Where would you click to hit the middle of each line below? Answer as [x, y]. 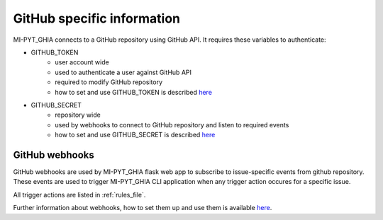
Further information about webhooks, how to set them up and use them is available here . [143, 208]
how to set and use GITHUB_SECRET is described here [135, 135]
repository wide [78, 115]
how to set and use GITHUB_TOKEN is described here [134, 92]
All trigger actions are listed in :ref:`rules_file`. [79, 195]
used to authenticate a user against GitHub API [123, 72]
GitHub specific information [97, 18]
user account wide [82, 62]
